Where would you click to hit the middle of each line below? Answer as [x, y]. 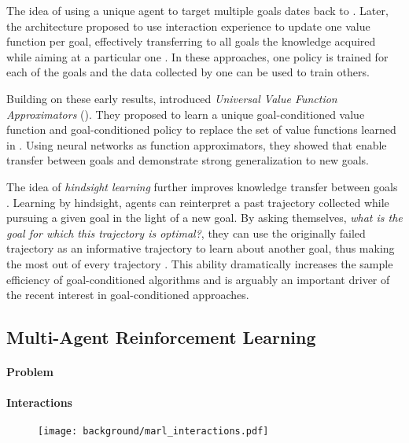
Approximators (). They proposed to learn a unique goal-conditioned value [186, 114]
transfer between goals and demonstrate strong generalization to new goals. [188, 160]
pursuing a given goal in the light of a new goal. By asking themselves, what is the [204, 218]
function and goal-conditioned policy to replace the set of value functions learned [201, 129]
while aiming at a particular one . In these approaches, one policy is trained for [197, 56]
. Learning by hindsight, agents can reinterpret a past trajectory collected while [198, 202]
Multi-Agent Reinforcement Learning [161, 337]
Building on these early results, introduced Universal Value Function [172, 98]
